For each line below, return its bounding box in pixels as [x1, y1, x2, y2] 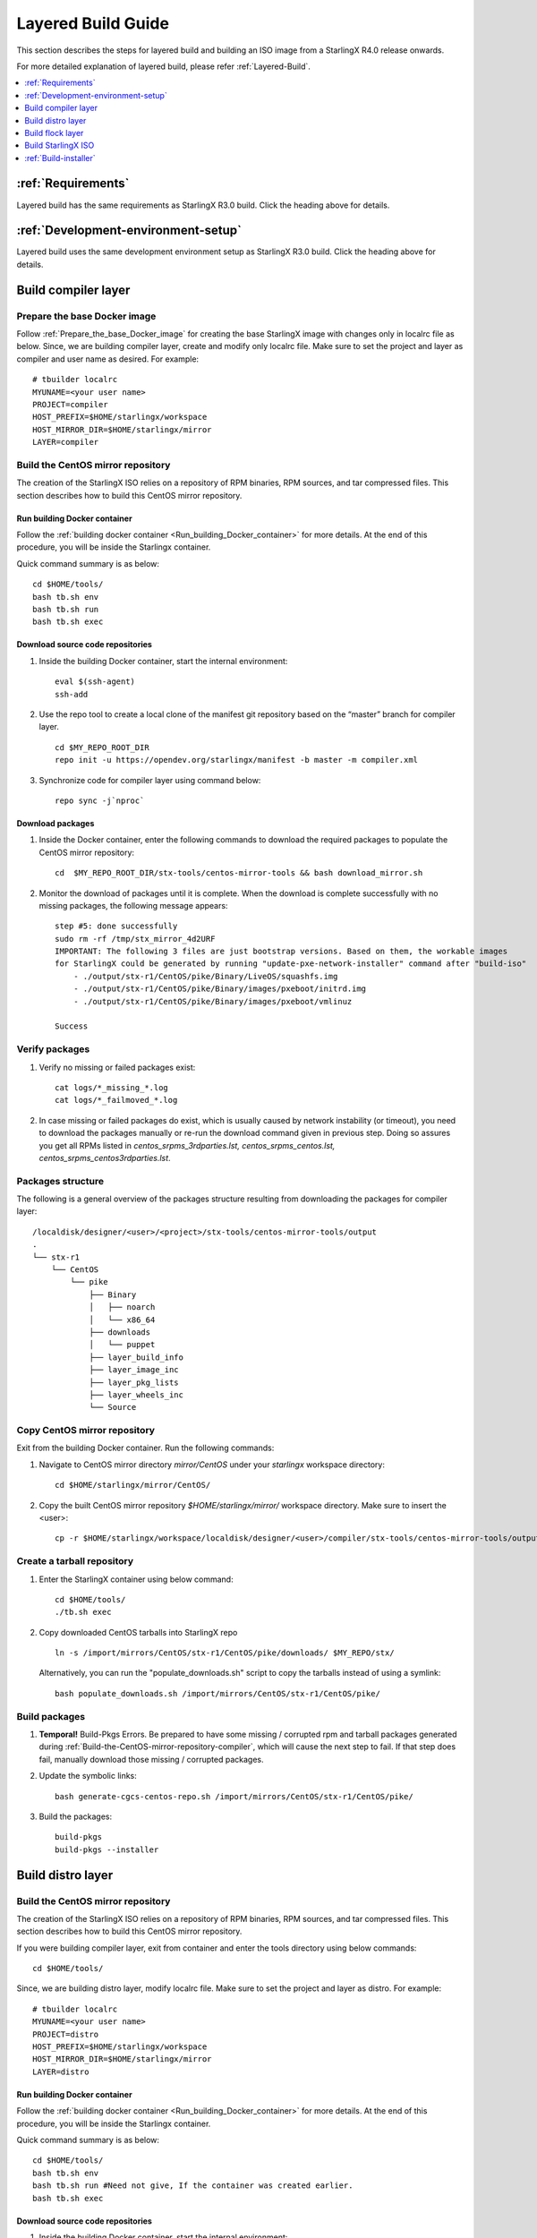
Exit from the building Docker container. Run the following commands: [16, 1442, 275, 1454]
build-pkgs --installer [55, 1844, 159, 1855]
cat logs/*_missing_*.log [55, 1082, 169, 1092]
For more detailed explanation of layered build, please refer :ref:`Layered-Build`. [16, 61, 311, 72]
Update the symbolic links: [38, 1771, 138, 1781]
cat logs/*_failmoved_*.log [55, 1095, 178, 1106]
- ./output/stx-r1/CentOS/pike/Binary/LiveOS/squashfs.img [72, 971, 338, 981]
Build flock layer [24, 127, 84, 138]
